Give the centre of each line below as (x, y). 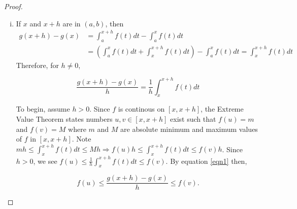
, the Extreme (222, 109)
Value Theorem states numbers (64, 119)
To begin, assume (43, 109)
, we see (45, 161)
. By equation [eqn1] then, (206, 161)
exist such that (193, 119)
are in (72, 23)
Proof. (13, 6)
